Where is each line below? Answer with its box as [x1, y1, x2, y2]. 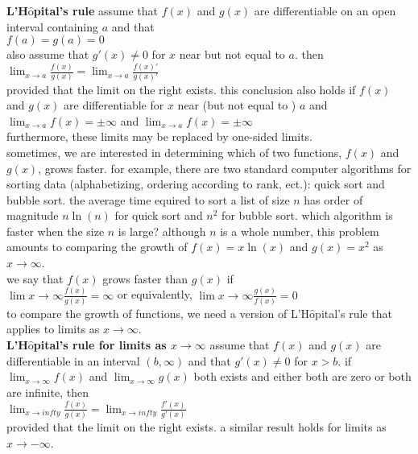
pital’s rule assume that [33, 2, 159, 19]
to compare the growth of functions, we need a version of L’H [6, 304, 310, 321]
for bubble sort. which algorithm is [221, 207, 393, 224]
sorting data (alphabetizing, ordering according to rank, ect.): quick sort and [6, 175, 385, 192]
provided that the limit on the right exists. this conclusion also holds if [6, 80, 356, 97]
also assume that [6, 46, 89, 63]
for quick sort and [114, 207, 203, 224]
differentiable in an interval [6, 352, 140, 369]
